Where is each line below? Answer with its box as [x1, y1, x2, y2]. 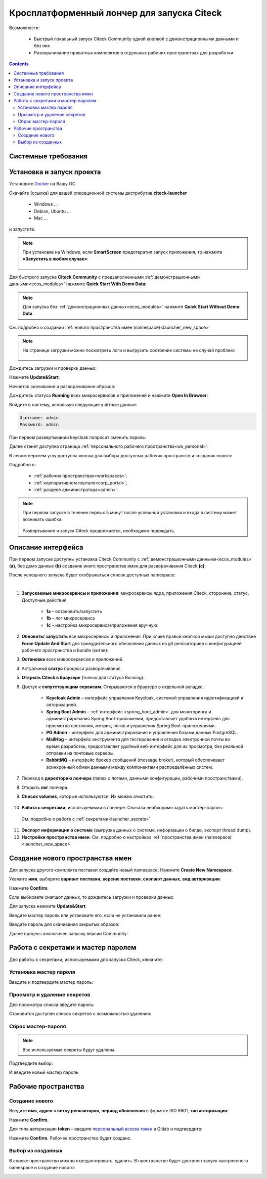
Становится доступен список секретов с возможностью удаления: [9, 1011, 152, 1017]
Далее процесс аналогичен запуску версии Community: [9, 930, 128, 936]
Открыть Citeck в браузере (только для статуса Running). [21, 675, 145, 681]
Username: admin [19, 415, 59, 420]
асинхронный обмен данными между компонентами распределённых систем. [46, 764, 214, 770]
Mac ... [34, 215, 48, 221]
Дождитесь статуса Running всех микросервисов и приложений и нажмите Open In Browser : [9, 393, 208, 398]
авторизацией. [46, 702, 78, 708]
